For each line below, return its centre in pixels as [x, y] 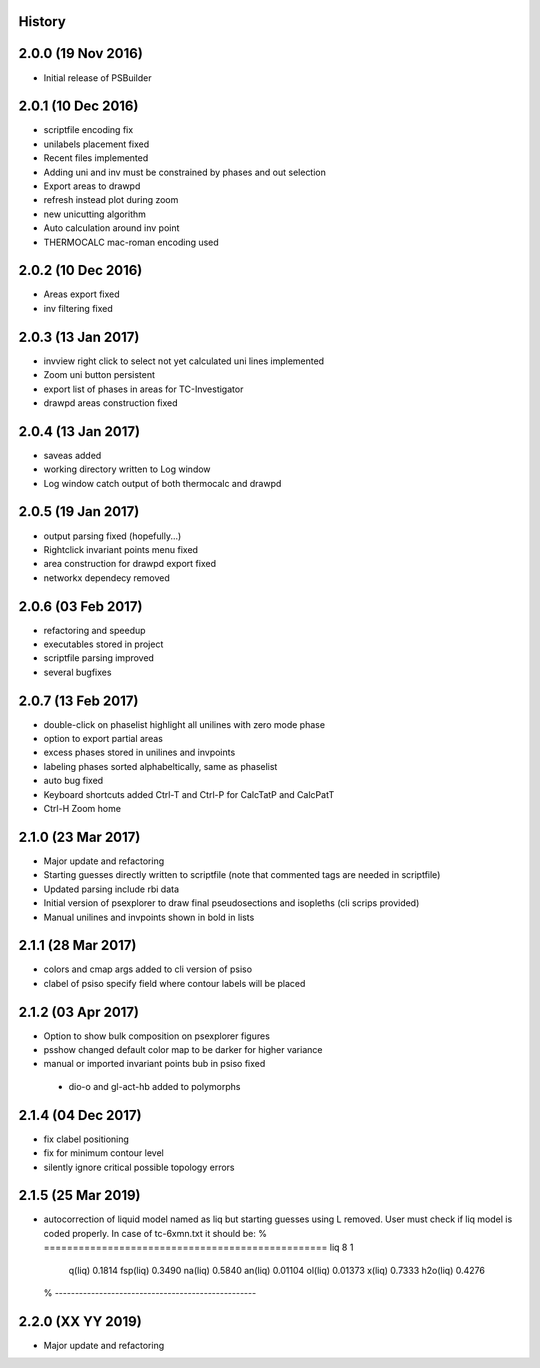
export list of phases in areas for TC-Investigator [143, 389]
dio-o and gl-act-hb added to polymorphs [154, 1086]
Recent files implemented [96, 158]
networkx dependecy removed [106, 577]
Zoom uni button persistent [99, 375]
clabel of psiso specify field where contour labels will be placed [174, 983]
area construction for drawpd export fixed [130, 564]
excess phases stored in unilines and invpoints [139, 752]
